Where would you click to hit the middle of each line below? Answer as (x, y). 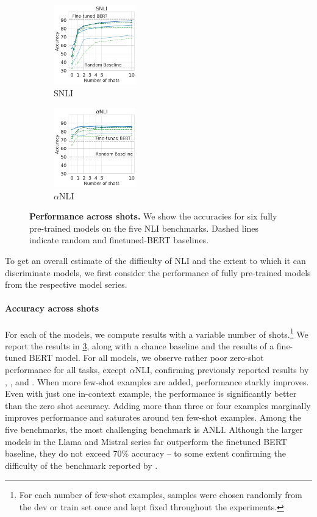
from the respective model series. (66, 284)
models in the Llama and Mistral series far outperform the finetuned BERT (146, 441)
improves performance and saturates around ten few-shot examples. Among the (153, 417)
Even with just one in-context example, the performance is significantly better (151, 394)
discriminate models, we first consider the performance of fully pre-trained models (158, 272)
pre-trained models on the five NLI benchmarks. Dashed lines (144, 228)
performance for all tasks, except (66, 369)
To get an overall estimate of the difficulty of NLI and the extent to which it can (155, 260)
